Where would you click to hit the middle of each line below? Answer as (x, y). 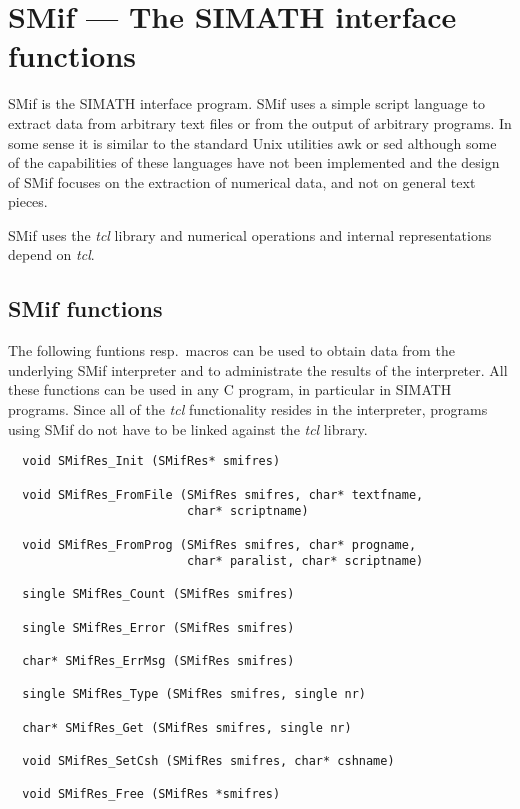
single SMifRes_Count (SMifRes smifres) (158, 594)
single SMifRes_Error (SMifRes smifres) (158, 627)
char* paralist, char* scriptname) (305, 561)
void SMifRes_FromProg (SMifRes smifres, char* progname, (219, 544)
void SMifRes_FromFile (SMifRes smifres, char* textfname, (223, 494)
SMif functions (85, 308)
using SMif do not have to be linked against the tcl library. (188, 428)
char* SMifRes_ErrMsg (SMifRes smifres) (158, 661)
